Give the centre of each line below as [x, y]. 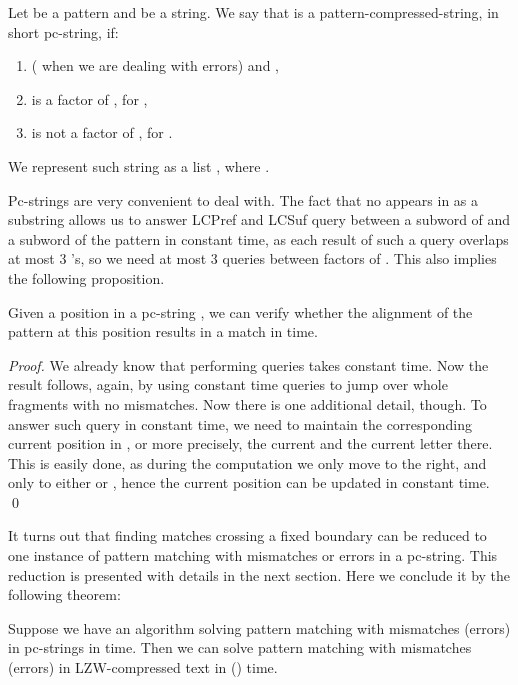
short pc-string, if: [63, 31]
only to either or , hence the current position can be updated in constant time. [249, 482]
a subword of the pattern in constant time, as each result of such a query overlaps [258, 238]
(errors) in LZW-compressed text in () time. [143, 667]
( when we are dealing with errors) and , [155, 65]
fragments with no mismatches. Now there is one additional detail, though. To [247, 403]
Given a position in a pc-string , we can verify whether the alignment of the [240, 311]
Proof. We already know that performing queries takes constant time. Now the [248, 364]
